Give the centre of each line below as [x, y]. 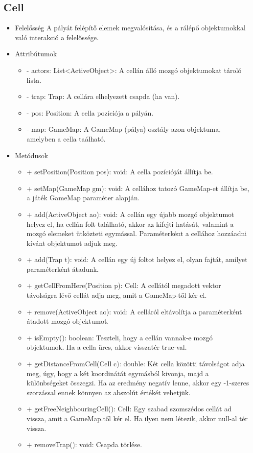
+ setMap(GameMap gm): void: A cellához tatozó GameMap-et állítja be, [138, 188]
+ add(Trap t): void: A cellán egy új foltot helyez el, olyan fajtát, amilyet [137, 259]
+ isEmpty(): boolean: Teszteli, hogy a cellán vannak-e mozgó [120, 337]
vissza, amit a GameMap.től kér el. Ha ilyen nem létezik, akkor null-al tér [137, 418]
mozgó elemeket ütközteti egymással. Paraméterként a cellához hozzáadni [137, 233]
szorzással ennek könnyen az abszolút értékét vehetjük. [109, 392]
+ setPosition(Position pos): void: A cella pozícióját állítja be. [120, 172]
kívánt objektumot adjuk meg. [72, 243]
